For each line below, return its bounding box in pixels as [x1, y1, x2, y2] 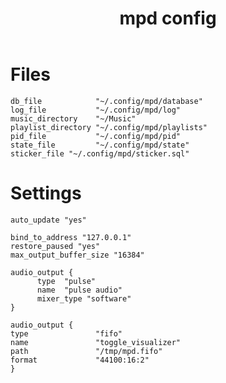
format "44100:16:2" [10, 355, 150, 365]
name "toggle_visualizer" [10, 337, 182, 347]
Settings [10, 182, 82, 205]
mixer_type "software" [36, 293, 132, 304]
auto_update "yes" [10, 215, 87, 225]
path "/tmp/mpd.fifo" [10, 346, 163, 356]
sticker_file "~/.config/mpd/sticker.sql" [10, 148, 190, 159]
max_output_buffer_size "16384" [10, 250, 145, 260]
